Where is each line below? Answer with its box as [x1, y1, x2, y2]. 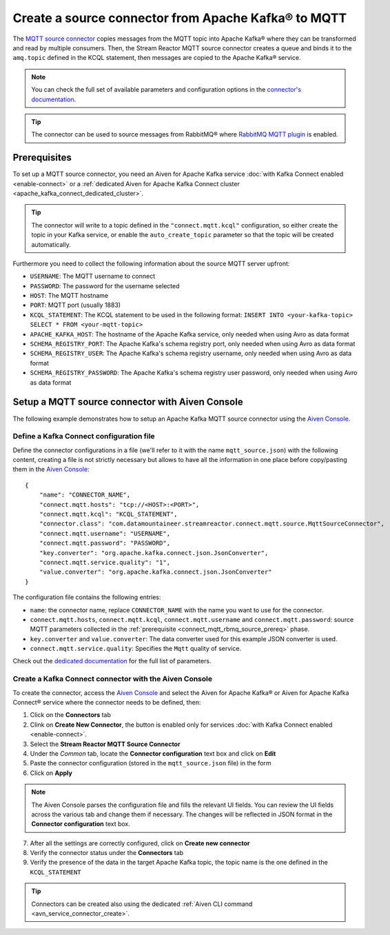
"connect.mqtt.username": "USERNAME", [39, 530, 171, 537]
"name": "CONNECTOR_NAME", [39, 491, 131, 499]
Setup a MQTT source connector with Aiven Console [12, 396, 244, 408]
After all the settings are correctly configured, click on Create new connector [30, 838, 250, 847]
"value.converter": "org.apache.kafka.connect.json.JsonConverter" [39, 568, 272, 576]
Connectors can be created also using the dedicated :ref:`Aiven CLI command [31, 900, 253, 908]
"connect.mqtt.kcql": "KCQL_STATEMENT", [39, 510, 178, 518]
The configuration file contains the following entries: [12, 593, 161, 601]
